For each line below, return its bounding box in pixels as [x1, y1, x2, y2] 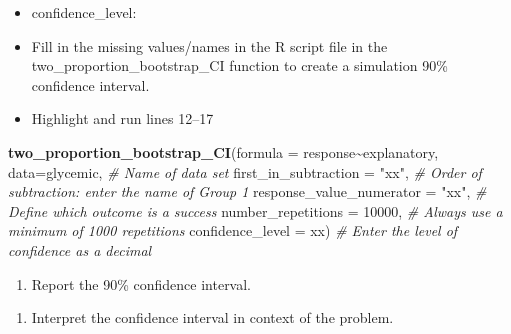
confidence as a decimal [8, 239, 152, 260]
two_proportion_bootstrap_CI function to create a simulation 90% [31, 55, 448, 76]
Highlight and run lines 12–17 [31, 108, 214, 129]
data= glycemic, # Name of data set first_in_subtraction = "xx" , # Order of [8, 161, 482, 182]
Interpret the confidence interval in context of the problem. [31, 307, 394, 328]
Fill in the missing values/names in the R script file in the [31, 35, 388, 56]
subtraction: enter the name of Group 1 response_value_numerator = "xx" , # [8, 181, 487, 202]
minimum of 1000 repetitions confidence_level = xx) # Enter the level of [8, 220, 458, 241]
